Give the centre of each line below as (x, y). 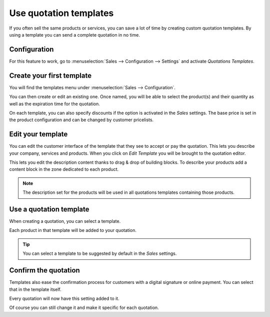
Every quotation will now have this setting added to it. (64, 298)
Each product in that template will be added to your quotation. (73, 230)
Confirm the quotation (44, 270)
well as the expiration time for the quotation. (54, 104)
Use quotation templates (61, 13)
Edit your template (38, 134)
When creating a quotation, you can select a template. (65, 221)
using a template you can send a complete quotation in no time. (74, 35)
